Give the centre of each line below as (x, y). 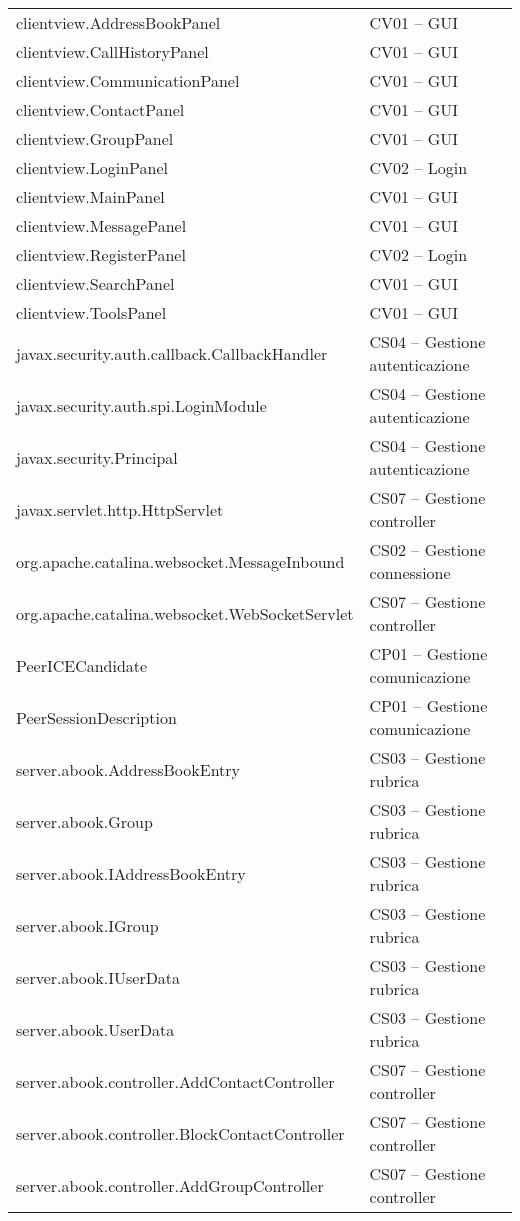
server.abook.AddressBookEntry (128, 769)
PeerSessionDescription (96, 717)
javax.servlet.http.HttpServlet (120, 509)
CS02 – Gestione (427, 549)
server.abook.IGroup (87, 925)
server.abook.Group (84, 821)
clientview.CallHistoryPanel (112, 51)
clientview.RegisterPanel (101, 254)
